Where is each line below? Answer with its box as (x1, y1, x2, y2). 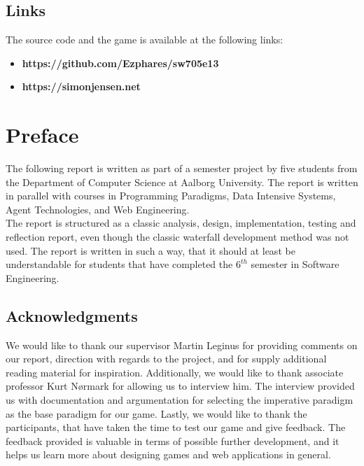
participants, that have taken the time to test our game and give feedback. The (6, 420, 346, 435)
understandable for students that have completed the (6, 257, 233, 271)
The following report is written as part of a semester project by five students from (6, 161, 358, 176)
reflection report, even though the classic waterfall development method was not (6, 230, 349, 244)
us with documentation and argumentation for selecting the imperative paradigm (6, 393, 353, 407)
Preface (6, 120, 79, 149)
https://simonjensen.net (22, 79, 141, 94)
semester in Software (251, 257, 339, 271)
